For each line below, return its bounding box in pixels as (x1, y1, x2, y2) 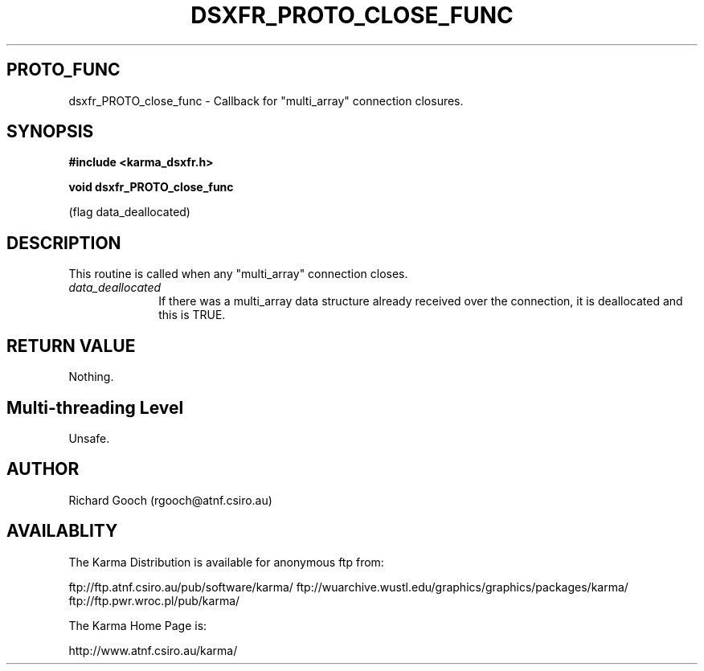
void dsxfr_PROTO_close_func (68, 180, 234, 194)
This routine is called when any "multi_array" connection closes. (68, 267, 408, 281)
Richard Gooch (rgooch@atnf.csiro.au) (68, 493, 272, 507)
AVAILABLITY (6, 521, 118, 542)
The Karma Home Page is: (68, 618, 207, 632)
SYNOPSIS (6, 121, 94, 142)
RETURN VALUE (6, 335, 136, 356)
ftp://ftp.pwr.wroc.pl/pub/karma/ (68, 593, 240, 608)
